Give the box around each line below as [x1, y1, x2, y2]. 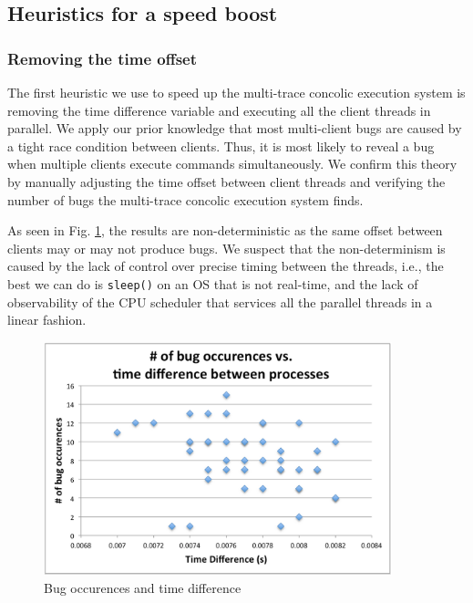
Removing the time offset [7, 47, 198, 69]
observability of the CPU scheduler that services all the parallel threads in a [7, 292, 433, 311]
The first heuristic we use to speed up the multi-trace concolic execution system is [7, 83, 466, 101]
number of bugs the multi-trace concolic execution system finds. [7, 190, 364, 209]
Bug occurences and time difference [44, 578, 242, 598]
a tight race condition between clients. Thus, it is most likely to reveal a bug [7, 136, 435, 155]
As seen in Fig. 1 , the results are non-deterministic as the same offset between [7, 221, 443, 240]
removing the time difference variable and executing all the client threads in [7, 100, 431, 120]
